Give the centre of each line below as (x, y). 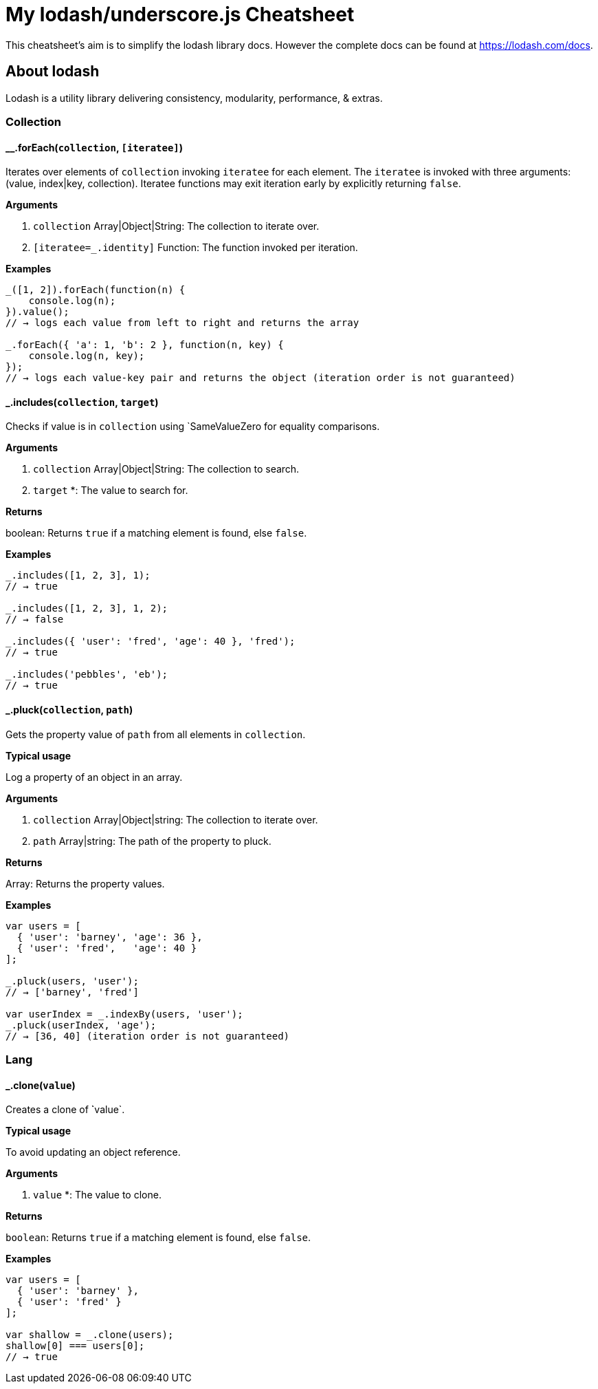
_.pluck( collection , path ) (69, 710)
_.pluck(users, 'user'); (72, 981)
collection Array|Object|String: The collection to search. (166, 469)
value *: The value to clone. (97, 1195)
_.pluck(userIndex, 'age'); (81, 1025)
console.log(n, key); (87, 356)
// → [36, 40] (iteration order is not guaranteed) (148, 1036)
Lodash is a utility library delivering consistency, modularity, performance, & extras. (194, 98)
